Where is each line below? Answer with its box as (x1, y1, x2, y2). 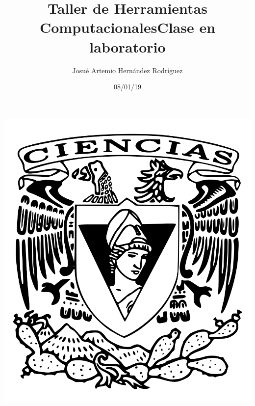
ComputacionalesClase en (39, 17, 216, 37)
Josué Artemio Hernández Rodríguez (72, 65, 183, 75)
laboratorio (89, 36, 166, 56)
